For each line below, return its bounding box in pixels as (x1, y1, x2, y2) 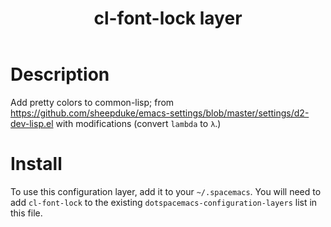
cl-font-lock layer (93, 7, 243, 30)
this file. (10, 207, 43, 219)
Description (10, 63, 110, 86)
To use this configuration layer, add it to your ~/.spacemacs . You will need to (10, 185, 322, 197)
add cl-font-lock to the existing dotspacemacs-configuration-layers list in (10, 196, 318, 208)
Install (10, 153, 63, 176)
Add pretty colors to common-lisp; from (10, 96, 175, 108)
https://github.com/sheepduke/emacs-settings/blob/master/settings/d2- (10, 107, 310, 119)
